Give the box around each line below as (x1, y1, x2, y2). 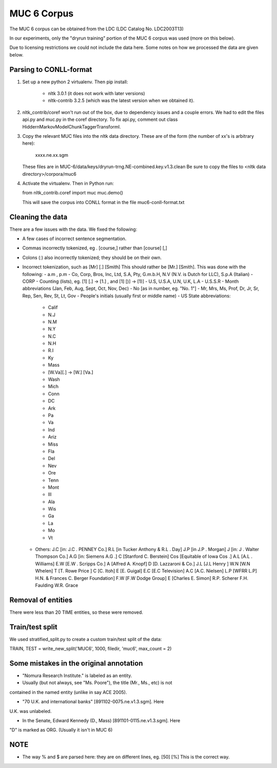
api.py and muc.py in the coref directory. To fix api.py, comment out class (22, 116, 178, 123)
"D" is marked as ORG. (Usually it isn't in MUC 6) (9, 727, 113, 733)
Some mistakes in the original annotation (9, 659, 143, 668)
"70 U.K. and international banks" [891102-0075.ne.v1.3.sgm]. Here (22, 699, 164, 705)
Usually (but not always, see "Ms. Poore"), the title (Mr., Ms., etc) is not (22, 680, 172, 686)
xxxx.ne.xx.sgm (35, 152, 69, 158)
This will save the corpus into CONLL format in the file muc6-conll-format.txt (22, 199, 185, 205)
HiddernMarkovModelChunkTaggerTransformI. (22, 123, 121, 130)
